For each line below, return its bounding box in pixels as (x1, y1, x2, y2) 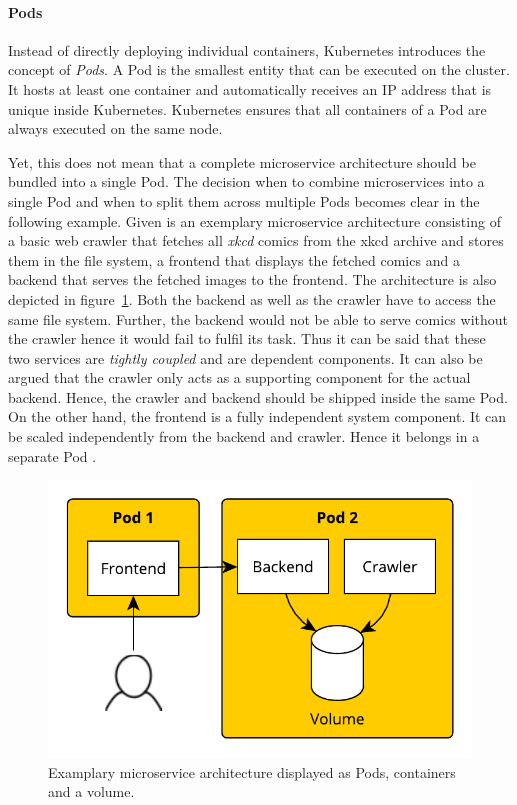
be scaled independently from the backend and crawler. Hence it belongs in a (8, 426, 480, 447)
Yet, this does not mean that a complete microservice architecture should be (8, 151, 476, 172)
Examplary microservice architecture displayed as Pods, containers (48, 761, 456, 782)
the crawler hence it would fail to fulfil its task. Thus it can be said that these (8, 328, 486, 349)
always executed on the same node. (8, 118, 223, 139)
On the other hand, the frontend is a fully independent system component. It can (8, 406, 507, 427)
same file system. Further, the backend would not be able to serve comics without (8, 308, 508, 329)
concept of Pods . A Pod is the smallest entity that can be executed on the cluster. (8, 59, 510, 80)
